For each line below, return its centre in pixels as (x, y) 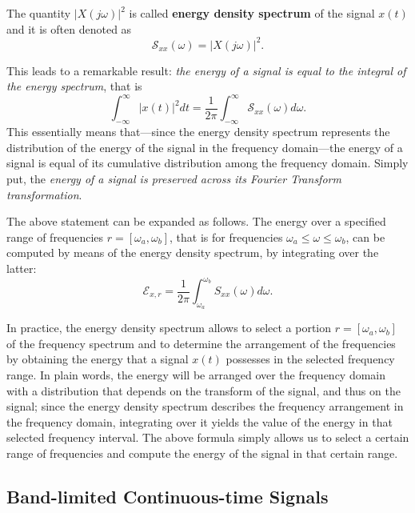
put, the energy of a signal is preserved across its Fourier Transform (174, 178)
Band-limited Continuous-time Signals (168, 496)
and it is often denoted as (69, 28)
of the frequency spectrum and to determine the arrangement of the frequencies (201, 343)
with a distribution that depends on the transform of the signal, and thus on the (204, 390)
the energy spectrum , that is (74, 86)
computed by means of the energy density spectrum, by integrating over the (193, 252)
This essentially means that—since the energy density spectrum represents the (198, 132)
